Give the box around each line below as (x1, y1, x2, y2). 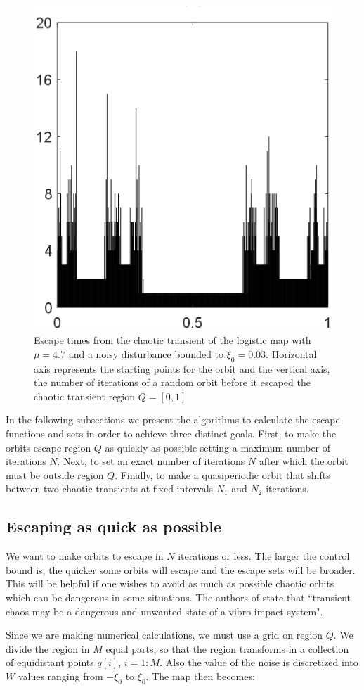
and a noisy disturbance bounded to (68, 346, 224, 361)
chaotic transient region (34, 388, 136, 403)
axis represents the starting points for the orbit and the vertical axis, (34, 361, 330, 376)
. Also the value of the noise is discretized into (160, 655, 358, 670)
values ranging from (18, 668, 103, 683)
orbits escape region (6, 440, 91, 454)
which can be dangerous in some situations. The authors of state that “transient (6, 589, 351, 604)
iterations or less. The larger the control (178, 549, 350, 563)
